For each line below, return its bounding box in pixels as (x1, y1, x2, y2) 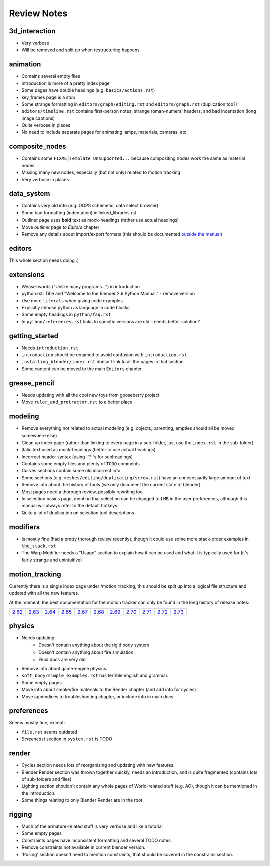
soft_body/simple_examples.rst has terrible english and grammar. (21, 672, 169, 679)
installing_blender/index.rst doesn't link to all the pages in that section (21, 359, 184, 365)
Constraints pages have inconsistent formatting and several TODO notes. (21, 837, 172, 843)
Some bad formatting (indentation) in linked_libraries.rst (21, 209, 137, 215)
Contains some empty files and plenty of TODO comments (21, 461, 140, 467)
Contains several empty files (21, 73, 81, 79)
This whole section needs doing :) (9, 257, 79, 263)
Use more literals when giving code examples (21, 297, 123, 303)
